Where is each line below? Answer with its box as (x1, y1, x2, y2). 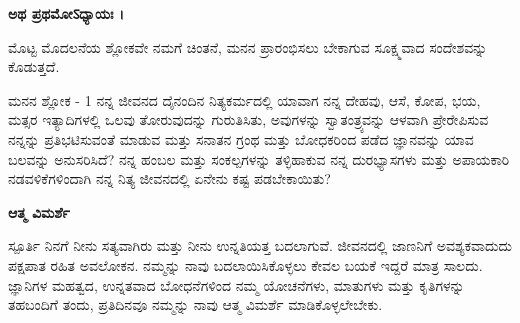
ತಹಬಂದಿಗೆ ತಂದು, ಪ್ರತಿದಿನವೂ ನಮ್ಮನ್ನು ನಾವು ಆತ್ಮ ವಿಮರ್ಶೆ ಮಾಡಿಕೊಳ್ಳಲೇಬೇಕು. (8, 294, 383, 315)
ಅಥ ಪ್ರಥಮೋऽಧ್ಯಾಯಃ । (8, 3, 125, 23)
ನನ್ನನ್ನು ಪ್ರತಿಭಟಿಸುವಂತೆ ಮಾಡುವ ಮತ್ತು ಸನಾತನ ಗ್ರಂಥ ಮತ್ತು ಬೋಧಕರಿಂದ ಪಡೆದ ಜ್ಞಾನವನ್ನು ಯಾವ (8, 128, 474, 149)
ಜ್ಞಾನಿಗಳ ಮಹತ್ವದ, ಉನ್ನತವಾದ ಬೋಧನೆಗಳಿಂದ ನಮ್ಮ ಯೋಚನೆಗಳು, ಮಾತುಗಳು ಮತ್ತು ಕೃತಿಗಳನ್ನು (8, 274, 465, 295)
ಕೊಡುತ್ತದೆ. (8, 56, 60, 77)
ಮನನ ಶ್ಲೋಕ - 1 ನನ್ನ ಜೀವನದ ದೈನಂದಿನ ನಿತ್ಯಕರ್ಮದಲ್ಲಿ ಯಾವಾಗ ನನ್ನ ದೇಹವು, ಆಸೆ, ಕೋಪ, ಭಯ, (8, 89, 481, 110)
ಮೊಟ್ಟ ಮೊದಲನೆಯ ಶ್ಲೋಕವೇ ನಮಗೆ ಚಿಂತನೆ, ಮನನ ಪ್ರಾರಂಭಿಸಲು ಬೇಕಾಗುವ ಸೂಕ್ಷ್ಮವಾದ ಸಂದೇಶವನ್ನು (8, 36, 488, 57)
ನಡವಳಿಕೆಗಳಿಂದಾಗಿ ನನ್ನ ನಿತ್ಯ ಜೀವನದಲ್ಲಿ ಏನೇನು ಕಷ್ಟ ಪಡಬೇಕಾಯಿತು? (8, 168, 331, 189)
